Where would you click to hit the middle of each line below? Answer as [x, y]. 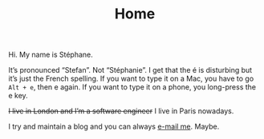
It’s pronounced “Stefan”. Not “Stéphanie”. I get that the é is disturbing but [130, 70]
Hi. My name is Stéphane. [51, 55]
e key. [18, 96]
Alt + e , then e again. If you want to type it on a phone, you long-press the [132, 87]
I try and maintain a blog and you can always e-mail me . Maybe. [114, 127]
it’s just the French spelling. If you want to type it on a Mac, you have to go [131, 79]
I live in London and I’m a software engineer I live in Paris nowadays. [121, 111]
